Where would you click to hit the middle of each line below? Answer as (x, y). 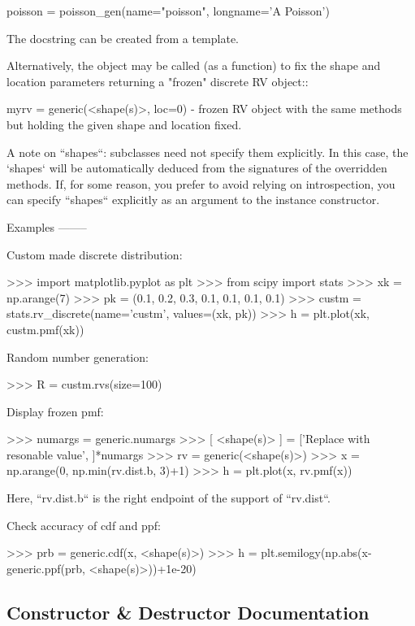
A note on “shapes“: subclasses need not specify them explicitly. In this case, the (207, 152)
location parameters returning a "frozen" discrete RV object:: (158, 81)
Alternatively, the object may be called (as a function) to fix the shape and (194, 65)
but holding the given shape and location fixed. (124, 124)
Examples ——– (47, 226)
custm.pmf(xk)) (45, 329)
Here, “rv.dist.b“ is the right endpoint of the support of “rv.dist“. (169, 498)
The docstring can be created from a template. (123, 38)
